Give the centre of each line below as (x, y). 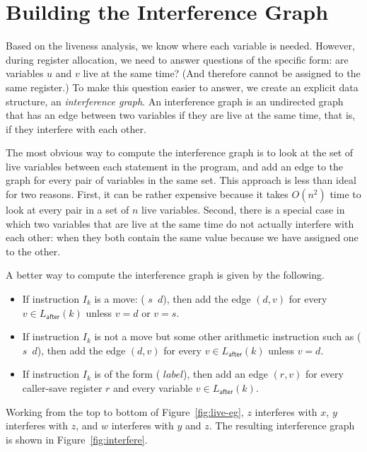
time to (345, 194)
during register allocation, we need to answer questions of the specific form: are (177, 59)
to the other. (33, 251)
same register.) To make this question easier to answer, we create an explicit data (182, 87)
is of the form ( (127, 374)
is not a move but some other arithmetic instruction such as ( (228, 336)
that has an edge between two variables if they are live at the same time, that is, (181, 115)
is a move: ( (120, 299)
